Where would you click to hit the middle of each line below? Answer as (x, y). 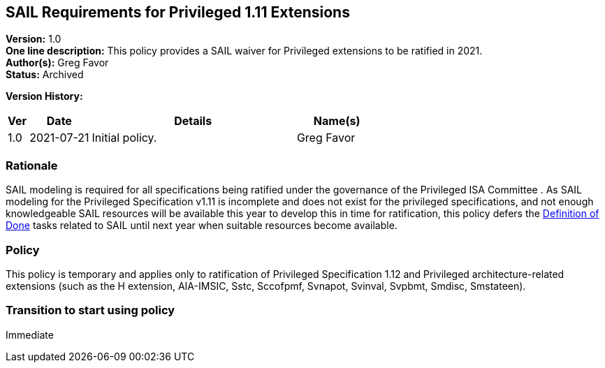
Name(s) (337, 121)
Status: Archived (45, 75)
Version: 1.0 (34, 39)
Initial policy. (124, 138)
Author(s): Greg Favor (57, 63)
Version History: (44, 96)
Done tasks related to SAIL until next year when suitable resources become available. (202, 226)
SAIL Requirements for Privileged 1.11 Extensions (178, 12)
